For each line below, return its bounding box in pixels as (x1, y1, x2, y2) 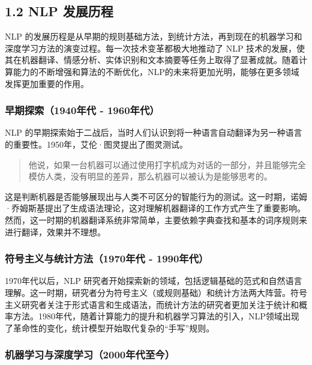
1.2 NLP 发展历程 (5, 2, 113, 20)
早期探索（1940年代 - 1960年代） (5, 103, 160, 118)
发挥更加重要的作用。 (5, 77, 89, 89)
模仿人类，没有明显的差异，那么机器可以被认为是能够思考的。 (28, 170, 272, 182)
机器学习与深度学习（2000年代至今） (5, 347, 175, 362)
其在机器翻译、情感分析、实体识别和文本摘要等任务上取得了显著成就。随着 (5, 53, 299, 66)
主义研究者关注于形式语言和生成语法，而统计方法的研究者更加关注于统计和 (5, 298, 299, 310)
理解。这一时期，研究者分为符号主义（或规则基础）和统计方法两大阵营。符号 (5, 286, 307, 298)
